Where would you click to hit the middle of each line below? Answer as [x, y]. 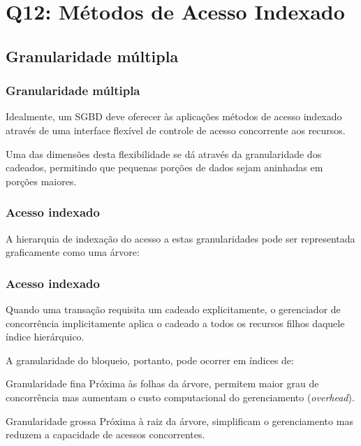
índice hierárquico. [45, 337]
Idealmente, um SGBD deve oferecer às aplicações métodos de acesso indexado [174, 116]
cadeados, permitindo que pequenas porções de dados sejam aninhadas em [164, 167]
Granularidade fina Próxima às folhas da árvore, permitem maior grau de [162, 383]
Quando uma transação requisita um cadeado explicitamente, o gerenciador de [173, 309]
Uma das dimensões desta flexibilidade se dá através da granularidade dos [164, 153]
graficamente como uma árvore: [73, 252]
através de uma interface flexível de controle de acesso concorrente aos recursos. [176, 130]
